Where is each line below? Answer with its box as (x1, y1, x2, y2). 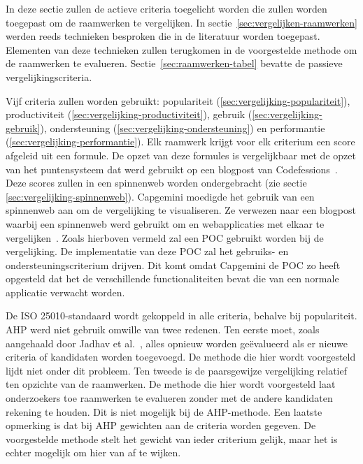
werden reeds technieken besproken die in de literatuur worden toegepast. (6, 29, 320, 43)
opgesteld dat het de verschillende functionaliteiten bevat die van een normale (6, 271, 339, 286)
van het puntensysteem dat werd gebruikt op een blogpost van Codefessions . (6, 161, 338, 176)
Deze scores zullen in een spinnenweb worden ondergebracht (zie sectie (6, 175, 307, 190)
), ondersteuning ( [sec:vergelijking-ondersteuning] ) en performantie (40, 120, 325, 135)
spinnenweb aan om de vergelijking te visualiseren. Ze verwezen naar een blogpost (6, 203, 356, 217)
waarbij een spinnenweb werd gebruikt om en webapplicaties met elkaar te (6, 216, 325, 231)
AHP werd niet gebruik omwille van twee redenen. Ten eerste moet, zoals (6, 322, 320, 337)
